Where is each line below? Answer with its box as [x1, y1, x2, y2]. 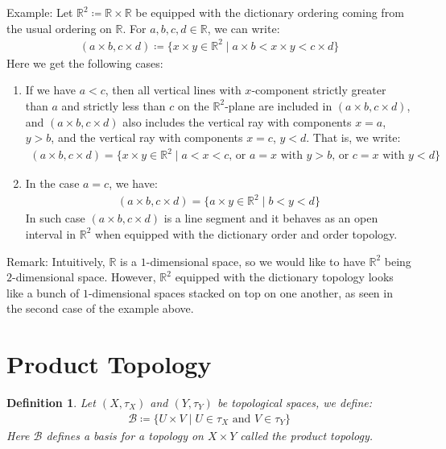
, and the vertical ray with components [51, 129, 243, 146]
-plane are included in [225, 97, 332, 114]
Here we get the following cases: [6, 54, 163, 71]
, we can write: [207, 19, 280, 36]
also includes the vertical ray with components [122, 113, 352, 130]
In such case [25, 210, 85, 227]
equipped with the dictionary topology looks [175, 268, 394, 285]
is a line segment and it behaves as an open [163, 210, 378, 227]
